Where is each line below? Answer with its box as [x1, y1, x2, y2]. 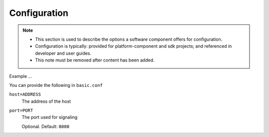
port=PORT [9, 108, 33, 114]
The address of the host [21, 98, 71, 104]
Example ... [9, 73, 32, 79]
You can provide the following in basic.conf [9, 82, 103, 88]
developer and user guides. [35, 50, 92, 56]
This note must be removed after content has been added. [35, 57, 154, 63]
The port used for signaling [21, 114, 78, 120]
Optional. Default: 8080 [21, 123, 70, 129]
